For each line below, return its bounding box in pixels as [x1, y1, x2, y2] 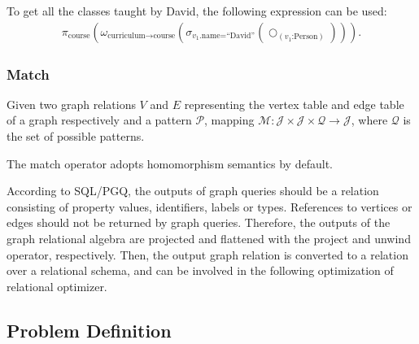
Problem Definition [7, 317, 172, 342]
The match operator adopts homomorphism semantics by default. [7, 155, 333, 172]
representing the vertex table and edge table [184, 95, 404, 112]
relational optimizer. [7, 277, 107, 294]
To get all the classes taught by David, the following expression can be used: [7, 2, 387, 19]
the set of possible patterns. [7, 128, 145, 145]
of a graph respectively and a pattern [7, 111, 192, 128]
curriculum [107, 32, 146, 41]
